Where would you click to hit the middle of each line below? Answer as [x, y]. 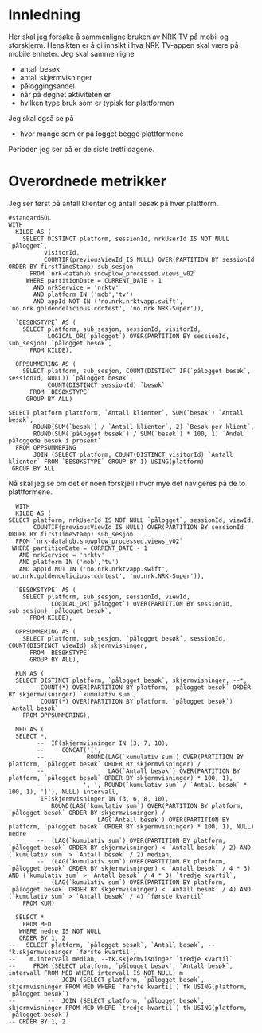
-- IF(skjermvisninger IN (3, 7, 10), [103, 743]
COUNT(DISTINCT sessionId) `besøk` [106, 385]
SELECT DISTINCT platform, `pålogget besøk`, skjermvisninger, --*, [131, 680]
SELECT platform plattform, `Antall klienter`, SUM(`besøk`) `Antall [126, 413]
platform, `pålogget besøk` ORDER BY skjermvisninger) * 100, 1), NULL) [131, 826]
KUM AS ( [30, 673]
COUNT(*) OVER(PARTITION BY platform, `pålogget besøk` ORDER [145, 687]
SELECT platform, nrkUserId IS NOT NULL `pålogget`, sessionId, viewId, [131, 520]
